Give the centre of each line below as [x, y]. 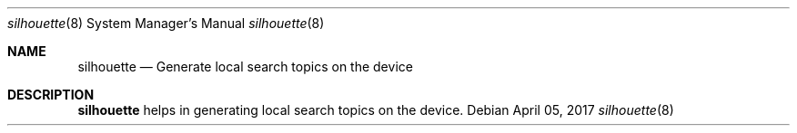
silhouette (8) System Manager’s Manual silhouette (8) [166, 23]
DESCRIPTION [51, 95]
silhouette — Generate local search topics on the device [245, 66]
